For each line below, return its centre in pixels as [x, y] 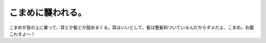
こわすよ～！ [22, 34]
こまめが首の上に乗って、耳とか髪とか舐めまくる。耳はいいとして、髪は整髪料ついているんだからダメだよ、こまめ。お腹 [132, 27]
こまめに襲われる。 [48, 13]
